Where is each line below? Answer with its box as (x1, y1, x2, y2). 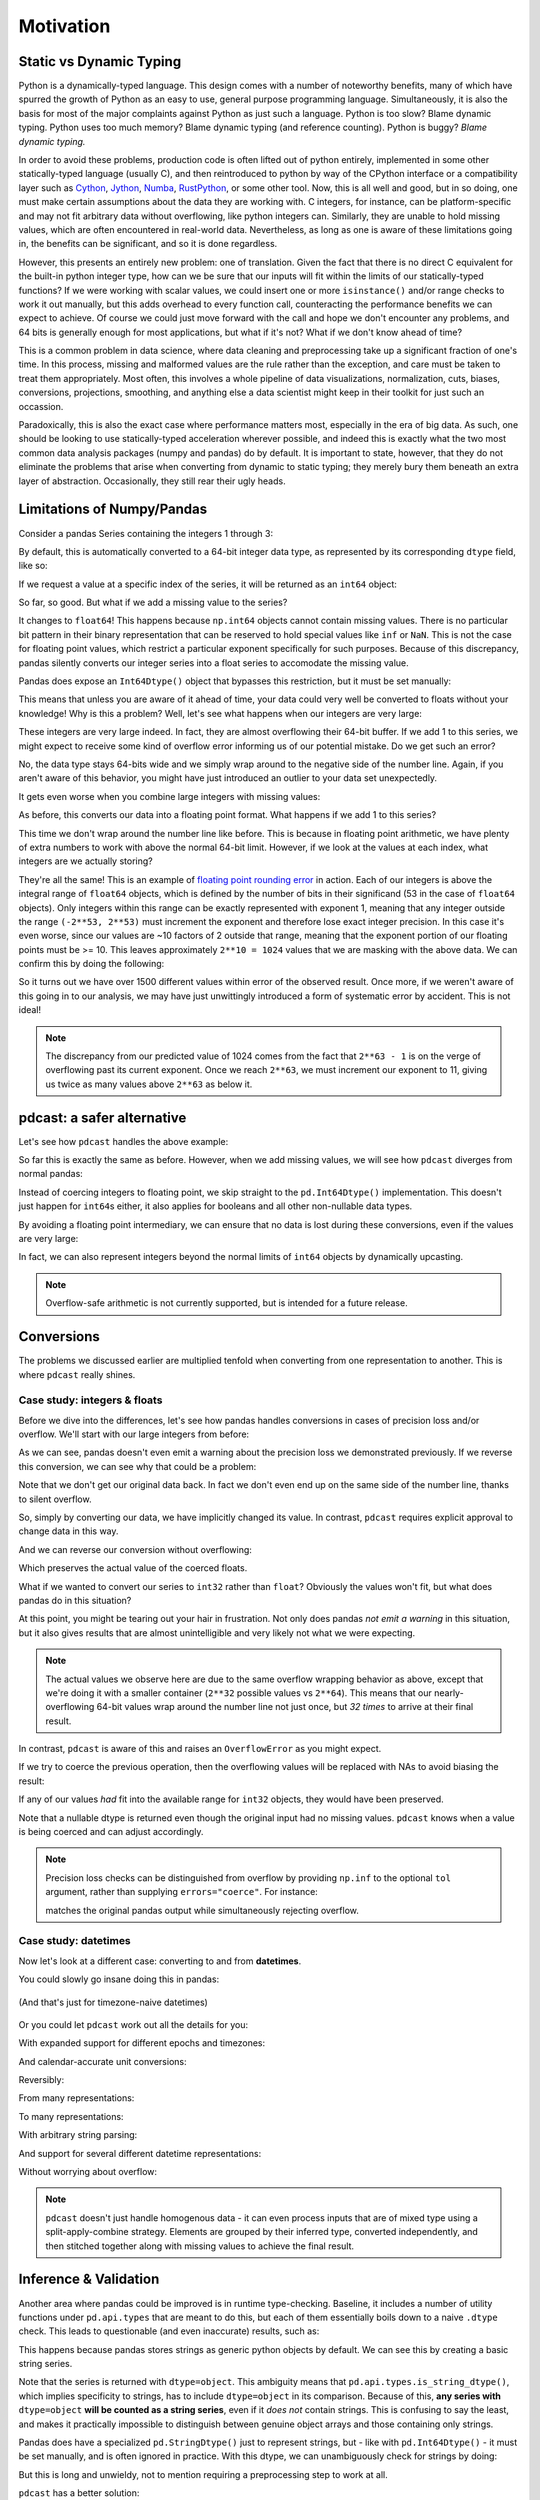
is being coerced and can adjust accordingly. (18, 1826, 204, 1838)
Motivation (18, 15, 111, 37)
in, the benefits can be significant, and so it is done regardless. (18, 238, 278, 250)
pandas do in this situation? (18, 1594, 132, 1606)
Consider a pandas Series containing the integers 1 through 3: (18, 527, 274, 539)
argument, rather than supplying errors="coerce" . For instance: (45, 1886, 319, 1898)
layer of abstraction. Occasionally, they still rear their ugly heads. (18, 475, 286, 487)
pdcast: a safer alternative (18, 1109, 187, 1126)
